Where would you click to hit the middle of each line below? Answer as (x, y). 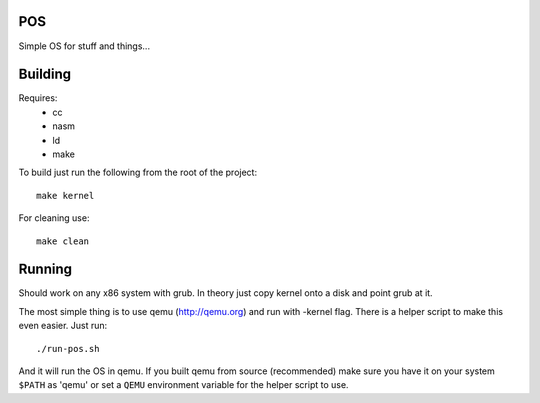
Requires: (38, 98)
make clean (63, 241)
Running (45, 269)
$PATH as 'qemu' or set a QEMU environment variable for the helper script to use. (183, 385)
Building (45, 74)
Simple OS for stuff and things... (84, 46)
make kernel (65, 195)
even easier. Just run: (63, 326)
